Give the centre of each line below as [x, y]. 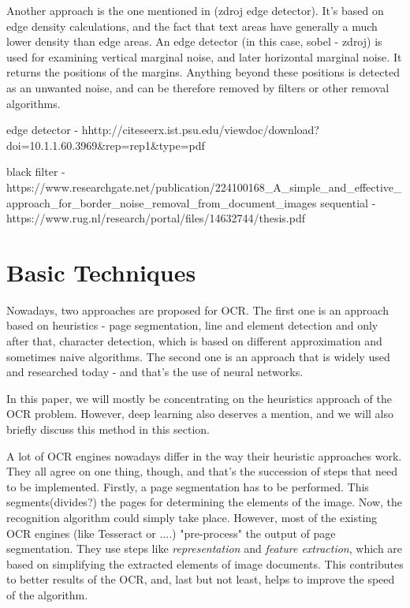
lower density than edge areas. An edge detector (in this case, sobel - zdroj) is [194, 41]
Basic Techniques [101, 272]
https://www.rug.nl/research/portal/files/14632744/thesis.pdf [156, 218]
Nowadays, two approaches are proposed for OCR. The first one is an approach [198, 310]
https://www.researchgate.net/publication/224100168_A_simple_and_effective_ [204, 187]
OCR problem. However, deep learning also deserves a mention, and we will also [200, 414]
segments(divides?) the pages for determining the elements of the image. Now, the [205, 502]
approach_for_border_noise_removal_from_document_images [162, 202]
